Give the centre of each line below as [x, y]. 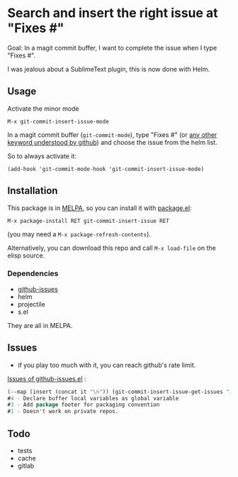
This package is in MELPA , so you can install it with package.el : [100, 208]
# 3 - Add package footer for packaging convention [84, 405]
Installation [33, 191]
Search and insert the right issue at [113, 13]
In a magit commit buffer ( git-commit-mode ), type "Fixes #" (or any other [112, 135]
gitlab [26, 466]
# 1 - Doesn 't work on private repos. [63, 412]
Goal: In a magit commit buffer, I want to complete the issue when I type [112, 48]
